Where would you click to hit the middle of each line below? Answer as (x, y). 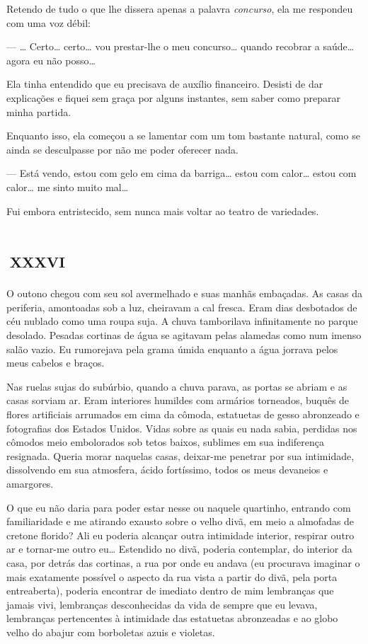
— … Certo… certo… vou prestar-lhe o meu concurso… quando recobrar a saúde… (180, 46)
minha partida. (39, 111)
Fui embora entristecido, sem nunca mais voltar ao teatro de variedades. (163, 211)
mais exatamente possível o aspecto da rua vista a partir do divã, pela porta (172, 576)
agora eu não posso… (51, 60)
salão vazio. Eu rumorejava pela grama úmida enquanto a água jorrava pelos (172, 349)
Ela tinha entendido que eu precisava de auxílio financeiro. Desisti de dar (165, 84)
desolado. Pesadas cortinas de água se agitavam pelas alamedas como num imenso (184, 335)
